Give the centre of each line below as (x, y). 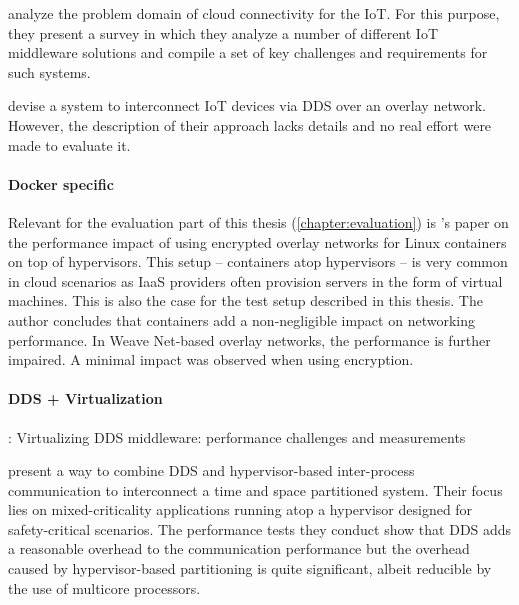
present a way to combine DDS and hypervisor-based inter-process (211, 470)
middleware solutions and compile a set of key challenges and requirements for (248, 52)
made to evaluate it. (69, 144)
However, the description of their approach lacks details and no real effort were (250, 124)
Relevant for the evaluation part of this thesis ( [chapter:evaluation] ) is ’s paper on (258, 221)
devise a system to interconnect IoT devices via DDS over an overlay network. (247, 105)
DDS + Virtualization (85, 398)
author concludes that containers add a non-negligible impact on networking (241, 319)
